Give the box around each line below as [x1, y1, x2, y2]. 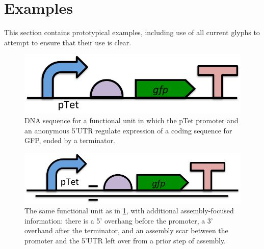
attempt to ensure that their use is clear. [4, 37, 131, 47]
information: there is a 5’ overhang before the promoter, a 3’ [24, 215, 213, 226]
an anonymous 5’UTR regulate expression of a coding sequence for [24, 125, 232, 135]
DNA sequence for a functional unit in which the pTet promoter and [24, 115, 239, 126]
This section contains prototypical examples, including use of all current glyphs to [4, 27, 260, 38]
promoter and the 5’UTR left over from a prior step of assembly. [24, 235, 226, 246]
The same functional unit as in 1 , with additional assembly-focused [24, 205, 234, 216]
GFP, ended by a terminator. [24, 135, 115, 146]
